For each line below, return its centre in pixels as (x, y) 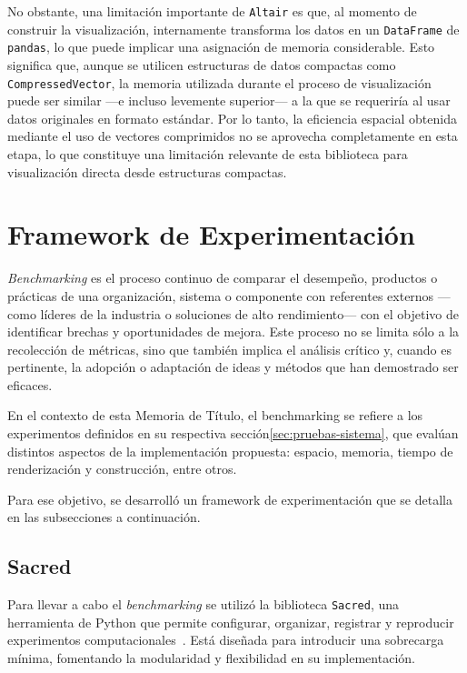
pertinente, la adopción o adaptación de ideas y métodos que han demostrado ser (233, 367)
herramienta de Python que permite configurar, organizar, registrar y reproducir (231, 622)
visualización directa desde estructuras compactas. (147, 171)
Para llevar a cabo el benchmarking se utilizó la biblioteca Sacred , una (204, 604)
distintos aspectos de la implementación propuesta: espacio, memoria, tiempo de (230, 451)
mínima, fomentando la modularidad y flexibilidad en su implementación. (211, 658)
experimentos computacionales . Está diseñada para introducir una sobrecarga (226, 640)
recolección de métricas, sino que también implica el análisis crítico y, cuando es (229, 349)
